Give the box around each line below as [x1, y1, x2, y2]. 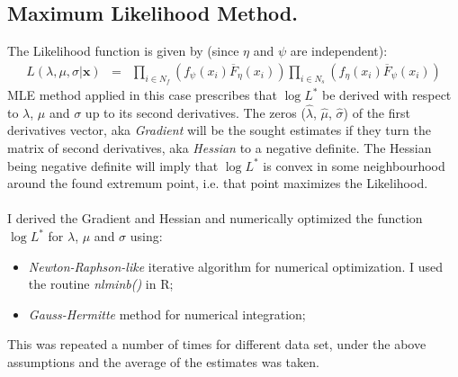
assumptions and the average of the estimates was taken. [7, 352, 319, 371]
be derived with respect [322, 85, 452, 104]
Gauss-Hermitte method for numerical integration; [28, 304, 306, 323]
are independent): [290, 41, 388, 60]
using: [130, 227, 163, 245]
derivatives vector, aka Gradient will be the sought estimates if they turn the [7, 121, 431, 139]
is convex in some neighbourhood [263, 156, 445, 175]
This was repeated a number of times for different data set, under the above [7, 335, 427, 354]
